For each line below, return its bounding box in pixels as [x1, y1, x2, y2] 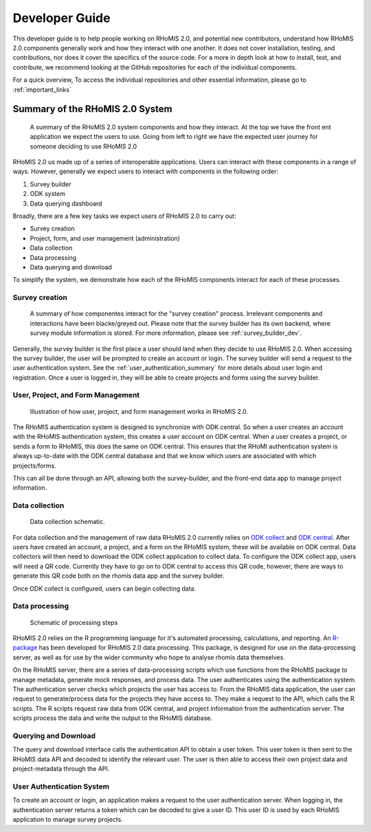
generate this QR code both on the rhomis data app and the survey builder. [12, 571, 225, 580]
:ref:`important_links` [12, 85, 71, 94]
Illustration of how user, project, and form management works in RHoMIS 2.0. [30, 407, 249, 415]
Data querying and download [30, 263, 113, 271]
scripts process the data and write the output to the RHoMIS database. [12, 714, 213, 722]
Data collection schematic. [30, 518, 106, 526]
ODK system [30, 190, 65, 198]
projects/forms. [12, 461, 56, 470]
